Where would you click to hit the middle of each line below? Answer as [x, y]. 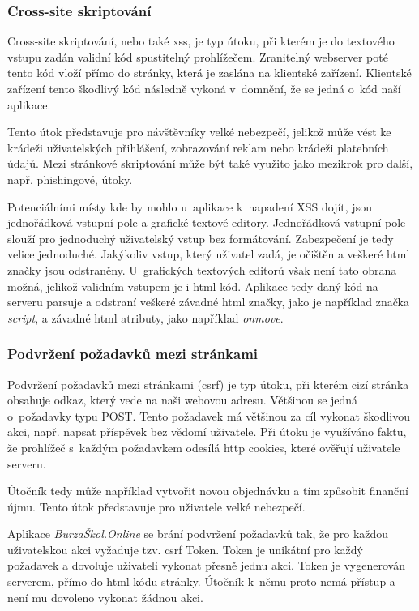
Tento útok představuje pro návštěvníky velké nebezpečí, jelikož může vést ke [199, 132]
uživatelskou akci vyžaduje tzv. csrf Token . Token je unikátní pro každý [185, 549]
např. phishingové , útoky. [70, 179]
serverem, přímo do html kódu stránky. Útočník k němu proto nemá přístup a [201, 581]
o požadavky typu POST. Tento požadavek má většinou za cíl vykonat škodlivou [209, 415]
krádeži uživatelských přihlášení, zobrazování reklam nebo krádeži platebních [198, 147]
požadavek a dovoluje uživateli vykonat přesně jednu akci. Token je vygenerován [206, 565]
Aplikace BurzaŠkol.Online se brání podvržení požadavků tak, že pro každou [198, 534]
